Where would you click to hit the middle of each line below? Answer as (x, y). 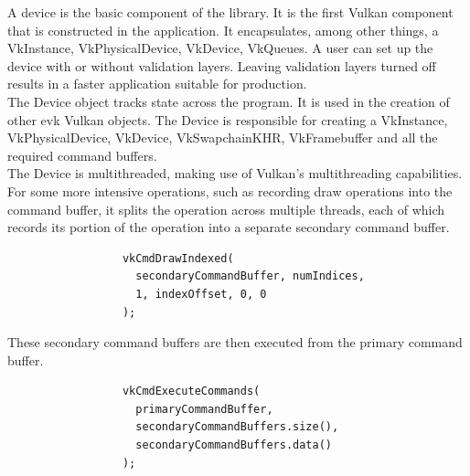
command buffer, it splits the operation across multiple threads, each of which (226, 209)
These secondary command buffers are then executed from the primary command (235, 342)
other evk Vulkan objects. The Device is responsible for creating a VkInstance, (228, 119)
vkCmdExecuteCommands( (191, 391)
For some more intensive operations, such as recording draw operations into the (230, 190)
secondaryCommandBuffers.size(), (237, 427)
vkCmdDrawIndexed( (178, 258)
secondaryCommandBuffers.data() (234, 445)
